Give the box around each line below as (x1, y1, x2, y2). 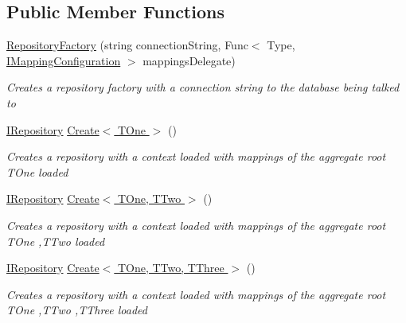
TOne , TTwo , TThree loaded (6, 302, 147, 318)
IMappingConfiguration (6, 52, 121, 68)
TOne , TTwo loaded (6, 232, 105, 249)
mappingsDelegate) (142, 52, 236, 68)
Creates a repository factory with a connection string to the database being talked (6, 79, 400, 95)
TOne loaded (6, 163, 68, 180)
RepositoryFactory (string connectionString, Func (6, 37, 248, 53)
